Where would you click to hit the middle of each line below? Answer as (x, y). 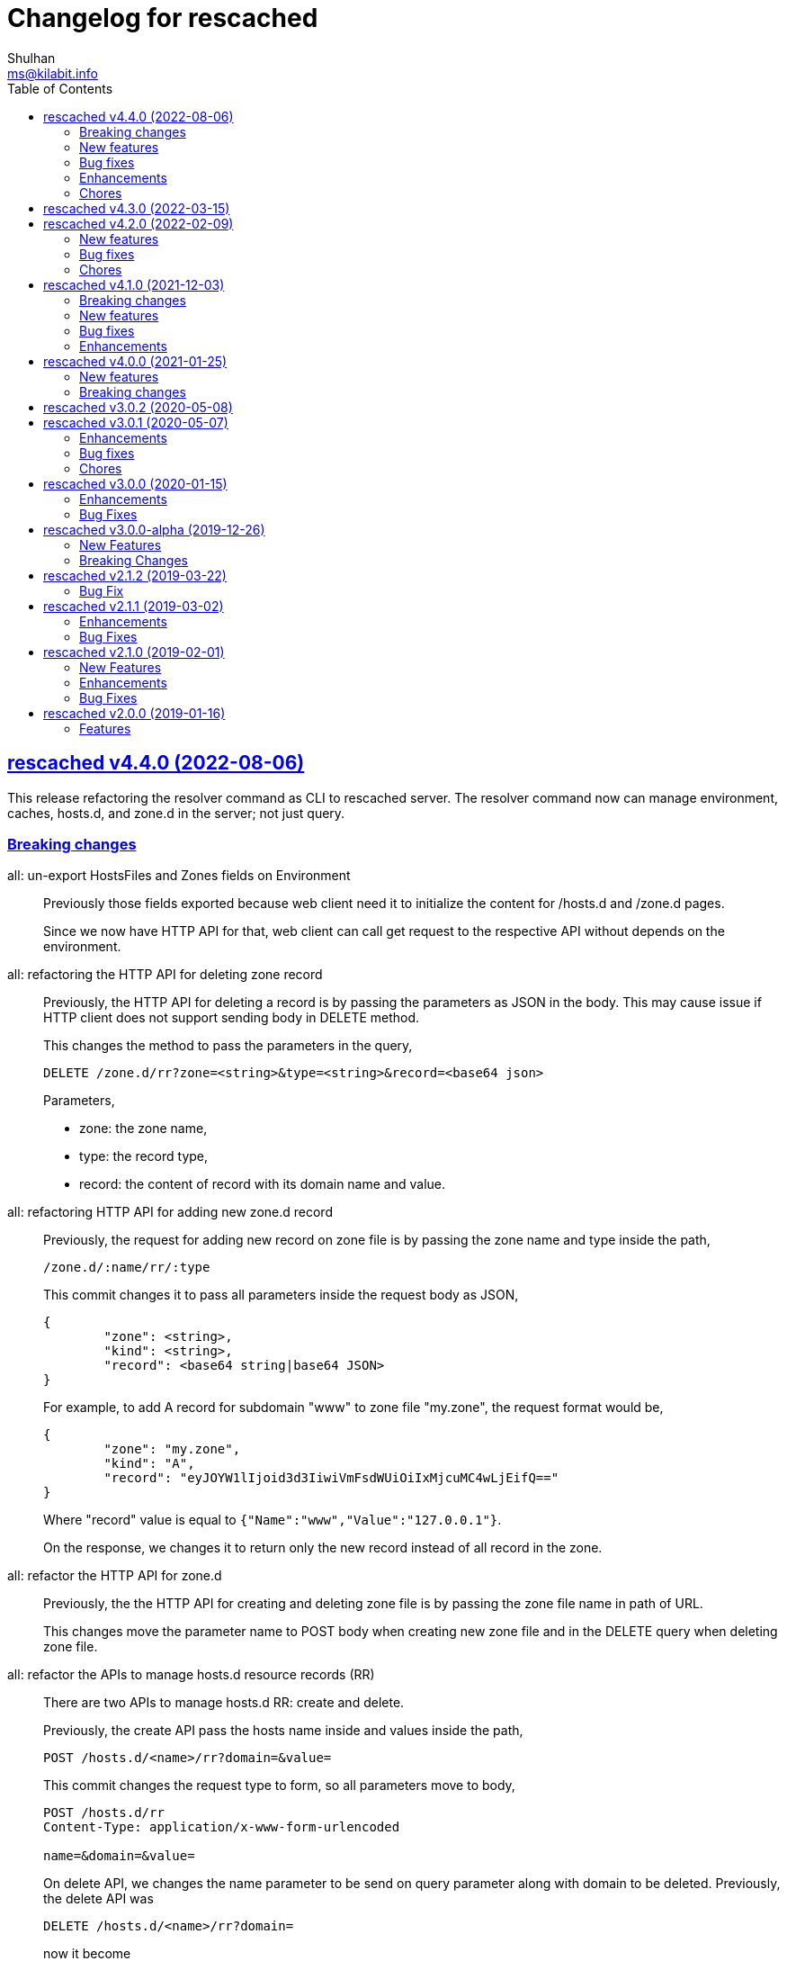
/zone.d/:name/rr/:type (127, 1268)
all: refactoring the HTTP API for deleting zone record (165, 975)
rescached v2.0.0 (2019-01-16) (134, 713)
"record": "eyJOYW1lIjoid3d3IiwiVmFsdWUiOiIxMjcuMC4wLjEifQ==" (331, 1478)
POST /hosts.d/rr (104, 1813)
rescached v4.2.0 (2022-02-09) (139, 223)
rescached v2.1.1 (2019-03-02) (134, 606)
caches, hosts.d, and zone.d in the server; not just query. (176, 813)
